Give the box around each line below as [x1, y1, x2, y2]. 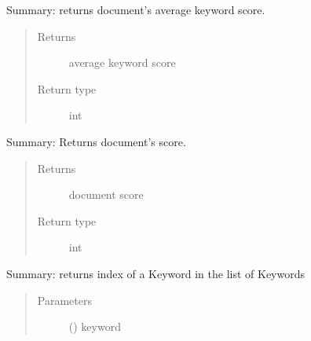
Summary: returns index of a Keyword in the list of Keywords [6, 265, 306, 281]
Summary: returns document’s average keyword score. [6, 2, 265, 17]
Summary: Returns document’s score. [6, 133, 186, 149]
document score [68, 186, 144, 203]
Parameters [37, 291, 92, 308]
